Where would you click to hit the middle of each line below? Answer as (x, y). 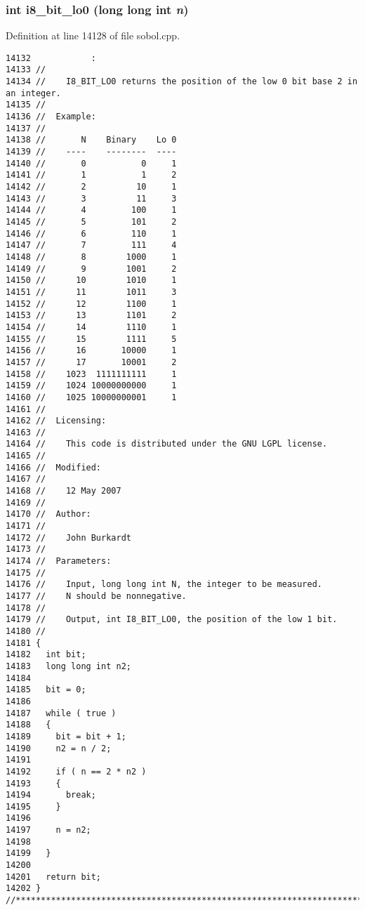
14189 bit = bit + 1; (66, 736)
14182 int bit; (46, 655)
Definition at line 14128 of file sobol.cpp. (93, 35)
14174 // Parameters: (59, 561)
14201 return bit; (54, 877)
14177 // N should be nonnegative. (96, 596)
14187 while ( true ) (61, 713)
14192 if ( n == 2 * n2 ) (76, 771)
